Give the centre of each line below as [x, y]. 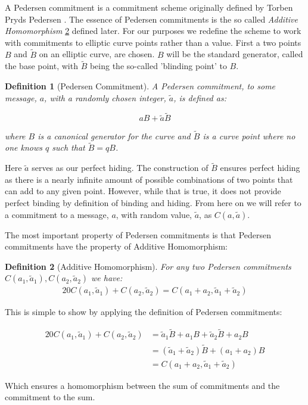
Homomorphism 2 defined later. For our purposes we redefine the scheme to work [153, 31]
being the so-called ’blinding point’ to [158, 66]
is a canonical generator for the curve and [114, 135]
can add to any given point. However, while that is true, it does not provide [143, 191]
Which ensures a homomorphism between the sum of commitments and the [142, 385]
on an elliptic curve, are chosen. [97, 54]
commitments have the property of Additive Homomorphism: [116, 246]
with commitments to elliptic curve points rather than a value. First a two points [153, 42]
